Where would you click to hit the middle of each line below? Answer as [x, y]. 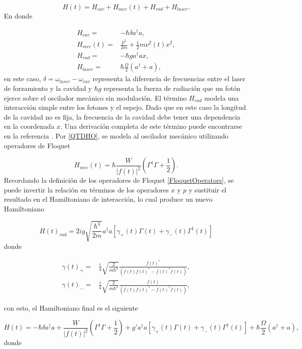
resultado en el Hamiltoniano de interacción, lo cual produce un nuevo [108, 199]
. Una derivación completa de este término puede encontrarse [151, 126]
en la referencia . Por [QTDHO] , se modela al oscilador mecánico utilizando [116, 136]
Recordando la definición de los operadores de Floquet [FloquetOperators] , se [119, 180]
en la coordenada [29, 126]
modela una [221, 97]
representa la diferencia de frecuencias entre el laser [169, 79]
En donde [18, 16]
